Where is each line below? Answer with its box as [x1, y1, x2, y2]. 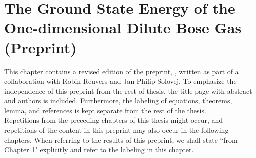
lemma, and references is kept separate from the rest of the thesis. [4, 105, 206, 115]
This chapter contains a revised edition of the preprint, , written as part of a [4, 66, 239, 76]
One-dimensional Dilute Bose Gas [4, 17, 242, 38]
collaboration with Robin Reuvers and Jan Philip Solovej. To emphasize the [4, 76, 237, 86]
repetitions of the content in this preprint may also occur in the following [4, 125, 229, 135]
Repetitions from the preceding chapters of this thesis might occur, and [4, 115, 223, 125]
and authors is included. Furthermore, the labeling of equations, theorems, [4, 95, 232, 106]
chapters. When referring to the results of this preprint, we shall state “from [4, 134, 238, 145]
